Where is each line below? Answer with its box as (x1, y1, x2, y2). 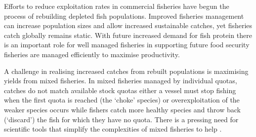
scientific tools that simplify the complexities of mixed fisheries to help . (4, 124, 222, 134)
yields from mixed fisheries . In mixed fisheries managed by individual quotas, (4, 75, 237, 86)
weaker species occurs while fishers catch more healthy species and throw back (4, 104, 241, 114)
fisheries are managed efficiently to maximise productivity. (4, 49, 180, 59)
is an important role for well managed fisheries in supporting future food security (4, 39, 250, 50)
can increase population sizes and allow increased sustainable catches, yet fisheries (4, 20, 253, 31)
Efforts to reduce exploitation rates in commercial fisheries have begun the (4, 1, 229, 11)
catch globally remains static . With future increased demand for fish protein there (4, 30, 252, 40)
